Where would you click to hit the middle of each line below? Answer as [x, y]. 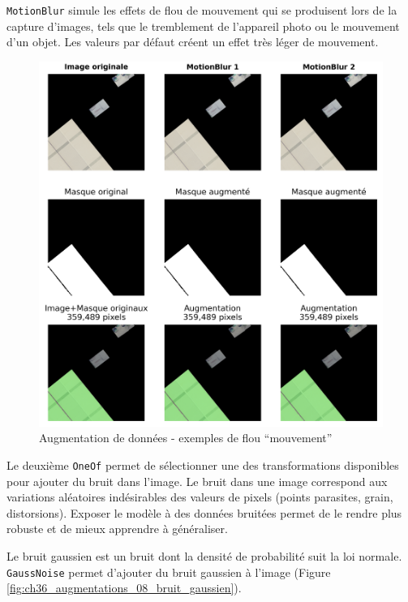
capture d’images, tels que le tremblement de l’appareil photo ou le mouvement [203, 26]
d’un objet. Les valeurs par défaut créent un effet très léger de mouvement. [193, 42]
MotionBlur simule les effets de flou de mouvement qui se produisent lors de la [202, 10]
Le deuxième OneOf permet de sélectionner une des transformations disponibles [203, 464]
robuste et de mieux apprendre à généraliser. [117, 529]
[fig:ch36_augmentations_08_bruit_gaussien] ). [124, 588]
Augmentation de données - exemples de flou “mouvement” [186, 438]
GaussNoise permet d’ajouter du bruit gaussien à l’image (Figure [169, 572]
